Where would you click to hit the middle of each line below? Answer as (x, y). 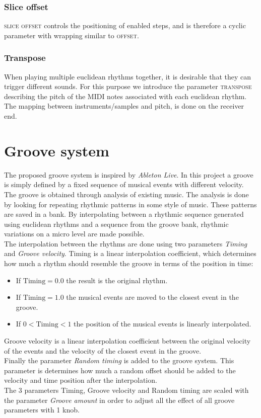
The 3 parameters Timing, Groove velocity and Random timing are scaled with (126, 390)
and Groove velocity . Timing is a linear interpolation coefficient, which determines (130, 253)
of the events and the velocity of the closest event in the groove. (103, 350)
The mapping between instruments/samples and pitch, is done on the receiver (124, 106)
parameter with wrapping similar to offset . (72, 35)
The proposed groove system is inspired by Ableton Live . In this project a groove (129, 174)
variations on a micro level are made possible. (74, 234)
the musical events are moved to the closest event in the (152, 297)
